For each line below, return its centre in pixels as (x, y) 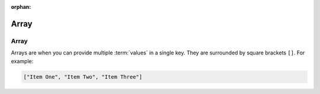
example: (22, 61)
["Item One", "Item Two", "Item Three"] (83, 77)
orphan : (21, 7)
